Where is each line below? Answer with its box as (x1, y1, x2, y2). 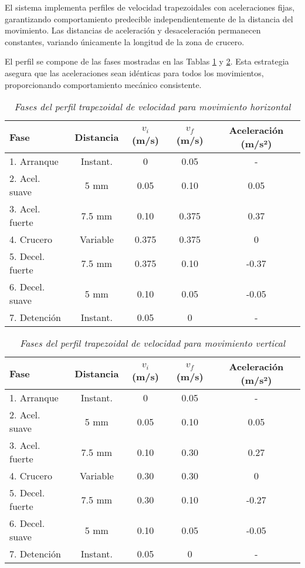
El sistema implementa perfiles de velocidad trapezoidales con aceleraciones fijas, (5, 1, 295, 13)
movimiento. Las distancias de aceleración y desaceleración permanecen (5, 24, 261, 36)
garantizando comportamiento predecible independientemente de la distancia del (5, 12, 293, 25)
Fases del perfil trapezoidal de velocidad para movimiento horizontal (14, 100, 291, 114)
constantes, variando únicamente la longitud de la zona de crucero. (5, 35, 245, 48)
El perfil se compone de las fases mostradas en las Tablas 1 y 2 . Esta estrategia (5, 55, 289, 67)
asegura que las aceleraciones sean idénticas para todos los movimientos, (5, 66, 264, 79)
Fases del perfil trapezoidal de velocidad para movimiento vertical (19, 336, 286, 350)
